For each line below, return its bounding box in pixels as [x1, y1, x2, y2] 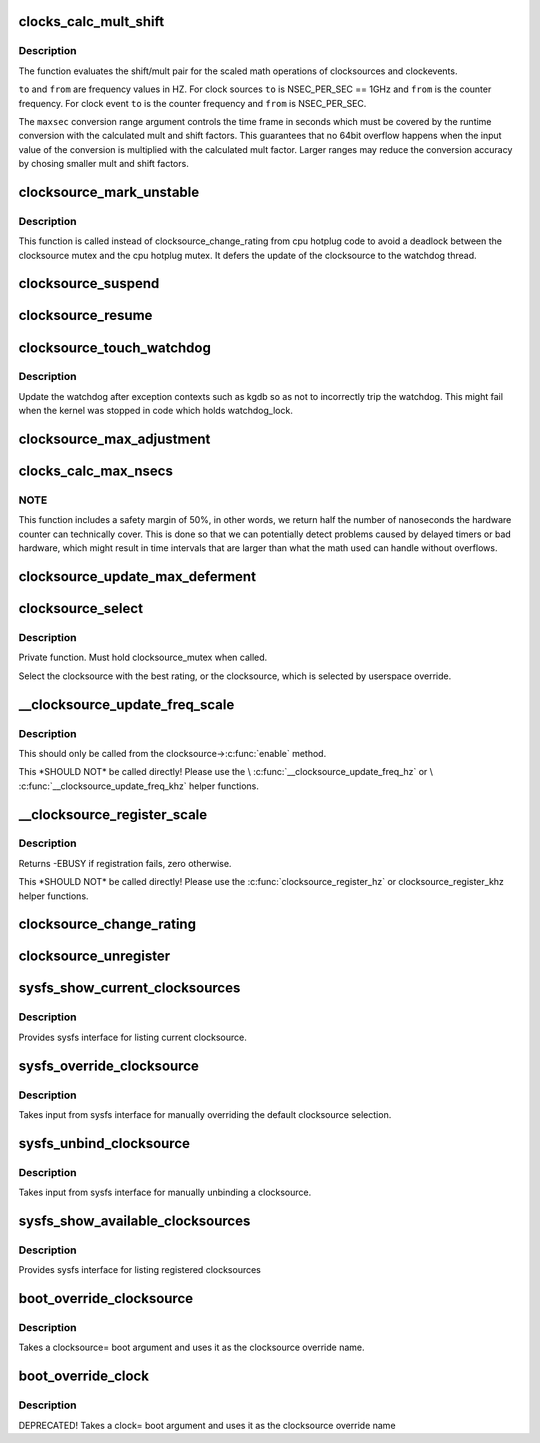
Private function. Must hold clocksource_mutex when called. [18, 651, 268, 664]
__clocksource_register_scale [18, 806, 208, 823]
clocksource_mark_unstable [18, 183, 200, 200]
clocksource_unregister [18, 948, 171, 965]
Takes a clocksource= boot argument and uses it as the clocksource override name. [18, 1341, 365, 1354]
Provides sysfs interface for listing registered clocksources [18, 1264, 262, 1276]
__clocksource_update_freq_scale [18, 696, 235, 713]
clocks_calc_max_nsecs [18, 463, 174, 480]
